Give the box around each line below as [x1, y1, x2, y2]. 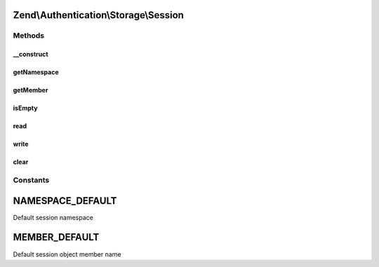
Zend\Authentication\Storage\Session [13, 9, 184, 21]
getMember [13, 86, 48, 95]
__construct [13, 50, 48, 59]
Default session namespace [13, 213, 94, 221]
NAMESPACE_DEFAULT [13, 195, 117, 207]
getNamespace [13, 68, 59, 76]
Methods [13, 31, 45, 41]
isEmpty [13, 104, 38, 112]
